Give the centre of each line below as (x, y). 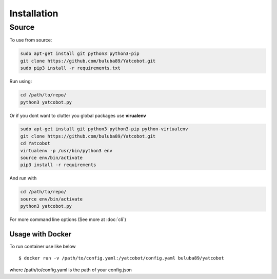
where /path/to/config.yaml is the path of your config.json (71, 270)
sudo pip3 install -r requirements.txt (70, 68)
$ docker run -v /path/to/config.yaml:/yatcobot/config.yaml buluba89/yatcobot (121, 258)
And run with (23, 178)
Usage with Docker (41, 234)
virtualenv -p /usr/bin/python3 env (66, 151)
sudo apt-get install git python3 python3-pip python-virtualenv (104, 129)
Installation (34, 13)
